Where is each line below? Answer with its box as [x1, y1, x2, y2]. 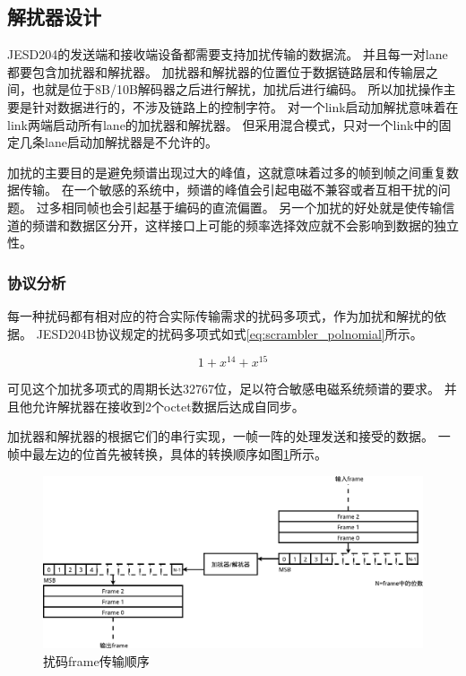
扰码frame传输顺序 [43, 651, 150, 670]
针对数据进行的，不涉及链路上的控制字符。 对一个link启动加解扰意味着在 [31, 97, 459, 116]
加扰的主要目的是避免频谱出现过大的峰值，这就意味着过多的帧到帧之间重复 [7, 162, 446, 181]
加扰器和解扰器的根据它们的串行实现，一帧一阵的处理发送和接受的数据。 [7, 427, 434, 446]
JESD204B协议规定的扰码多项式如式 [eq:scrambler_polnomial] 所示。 [36, 324, 423, 342]
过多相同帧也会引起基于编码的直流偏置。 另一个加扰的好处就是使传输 [36, 197, 443, 216]
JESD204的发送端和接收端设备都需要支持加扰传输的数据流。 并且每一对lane [7, 45, 448, 64]
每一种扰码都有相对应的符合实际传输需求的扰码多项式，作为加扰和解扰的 [7, 306, 434, 325]
